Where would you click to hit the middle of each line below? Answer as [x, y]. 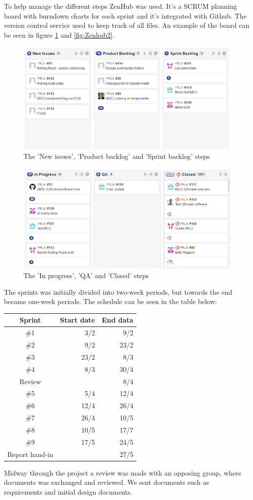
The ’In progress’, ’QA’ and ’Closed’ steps [86, 275]
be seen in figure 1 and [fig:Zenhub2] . [59, 34]
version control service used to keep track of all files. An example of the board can [127, 25]
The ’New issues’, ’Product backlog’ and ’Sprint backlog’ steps [117, 156]
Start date [77, 320]
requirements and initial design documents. [68, 491]
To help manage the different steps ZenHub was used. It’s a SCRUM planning [120, 6]
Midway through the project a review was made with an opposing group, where [123, 472]
